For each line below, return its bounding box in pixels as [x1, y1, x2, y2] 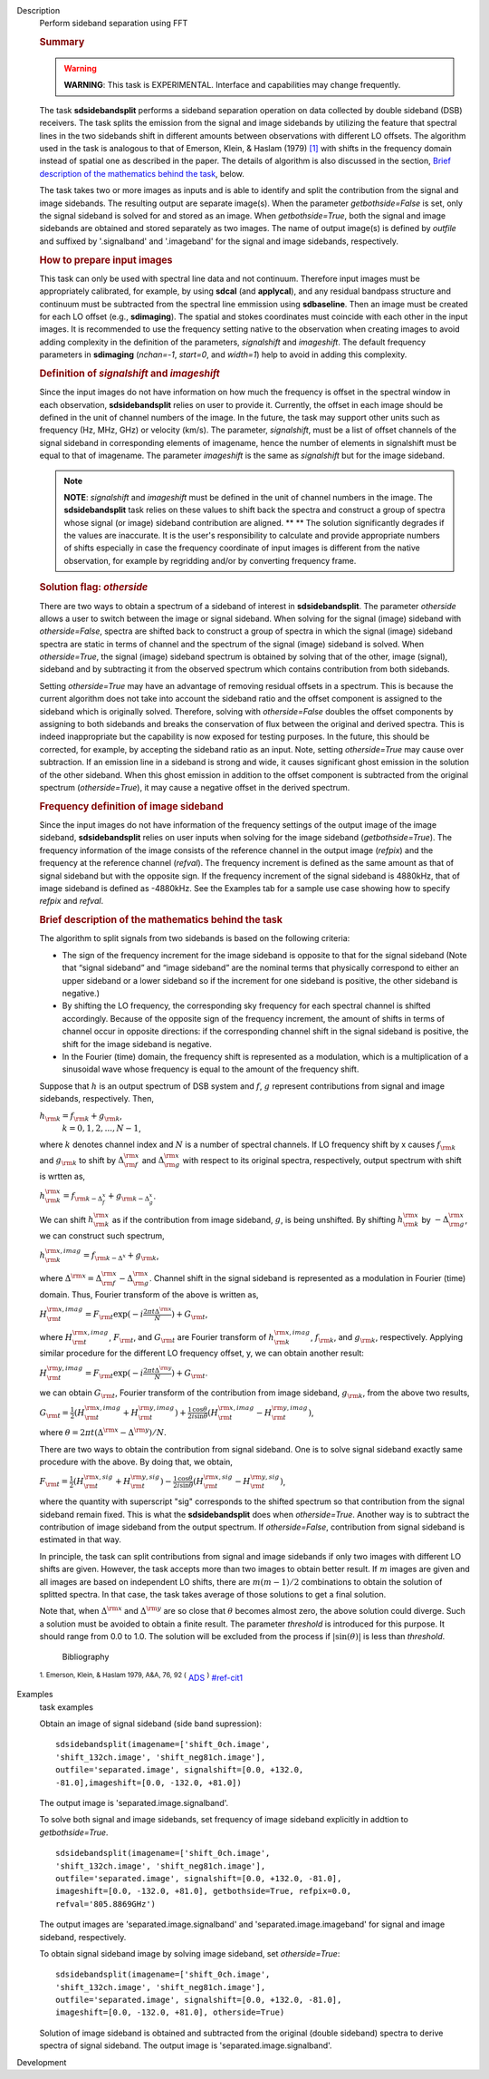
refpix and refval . [39, 896, 104, 907]
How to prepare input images [39, 254, 173, 267]
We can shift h [39, 1214, 94, 1225]
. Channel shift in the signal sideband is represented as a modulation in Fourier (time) [149, 1273, 466, 1284]
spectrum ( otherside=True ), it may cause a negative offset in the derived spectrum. [39, 782, 350, 792]
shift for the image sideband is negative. [62, 1038, 213, 1049]
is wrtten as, [39, 1171, 86, 1182]
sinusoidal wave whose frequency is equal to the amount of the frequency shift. [62, 1064, 360, 1074]
